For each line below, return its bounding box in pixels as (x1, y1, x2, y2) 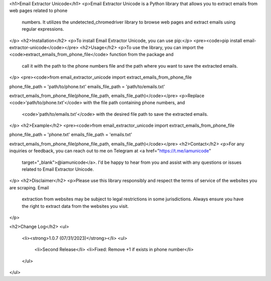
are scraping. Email (9, 184, 49, 190)
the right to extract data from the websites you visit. (22, 203, 129, 209)
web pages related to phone (9, 8, 68, 14)
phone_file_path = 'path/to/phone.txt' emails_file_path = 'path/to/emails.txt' (9, 83, 165, 90)
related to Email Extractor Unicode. (22, 166, 94, 172)
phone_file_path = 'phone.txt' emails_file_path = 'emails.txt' (9, 132, 132, 138)
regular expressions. (22, 26, 65, 32)
